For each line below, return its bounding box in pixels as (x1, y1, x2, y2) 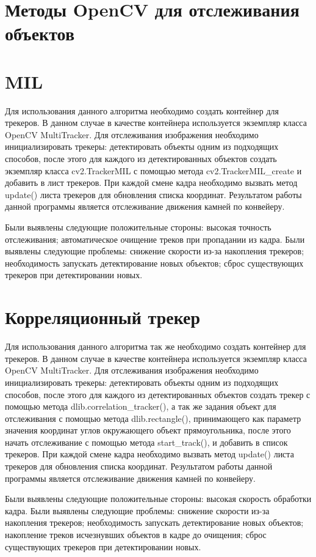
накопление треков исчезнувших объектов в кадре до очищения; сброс (5, 528, 267, 541)
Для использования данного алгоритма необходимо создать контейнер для (5, 104, 279, 117)
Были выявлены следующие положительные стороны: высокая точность (5, 221, 271, 234)
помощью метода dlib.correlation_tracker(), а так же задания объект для (5, 400, 276, 413)
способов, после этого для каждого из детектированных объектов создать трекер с (5, 388, 311, 400)
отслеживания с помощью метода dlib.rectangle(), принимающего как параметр (5, 411, 301, 424)
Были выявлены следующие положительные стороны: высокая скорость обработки (5, 492, 312, 505)
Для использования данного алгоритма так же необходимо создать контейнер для (5, 340, 306, 353)
